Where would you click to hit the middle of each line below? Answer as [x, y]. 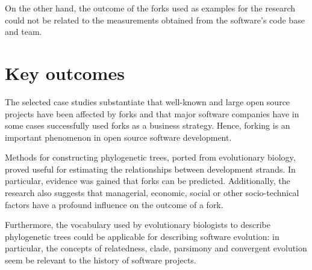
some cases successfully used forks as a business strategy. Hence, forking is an [148, 125]
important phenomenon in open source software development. [118, 137]
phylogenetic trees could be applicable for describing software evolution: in [142, 236]
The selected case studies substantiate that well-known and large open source [148, 101]
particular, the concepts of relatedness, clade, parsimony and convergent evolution [156, 248]
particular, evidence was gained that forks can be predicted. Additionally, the [148, 181]
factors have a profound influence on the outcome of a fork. [114, 204]
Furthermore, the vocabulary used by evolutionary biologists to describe [138, 225]
